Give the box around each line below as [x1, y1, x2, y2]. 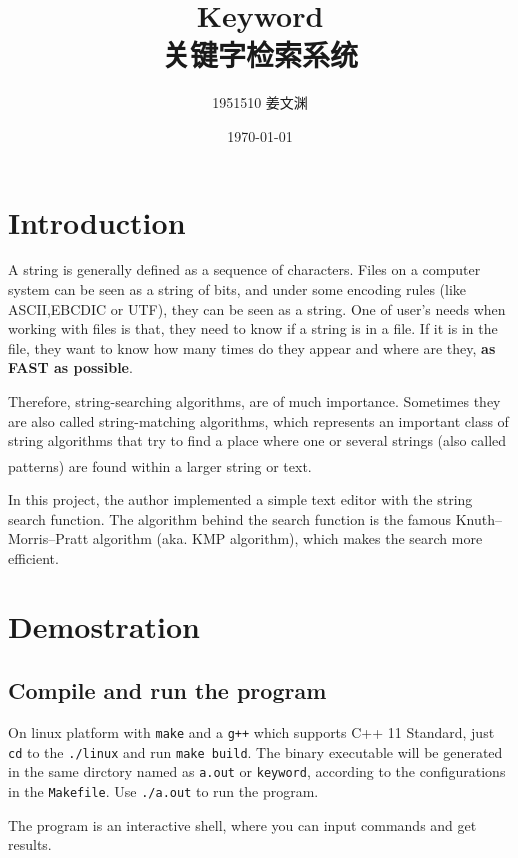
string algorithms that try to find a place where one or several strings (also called [8, 430, 507, 451]
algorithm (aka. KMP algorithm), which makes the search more [92, 528, 483, 549]
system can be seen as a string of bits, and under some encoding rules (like [8, 279, 467, 300]
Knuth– [455, 508, 502, 529]
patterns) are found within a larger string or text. [8, 455, 312, 476]
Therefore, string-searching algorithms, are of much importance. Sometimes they [8, 391, 501, 411]
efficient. [8, 547, 59, 568]
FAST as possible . [8, 357, 133, 378]
